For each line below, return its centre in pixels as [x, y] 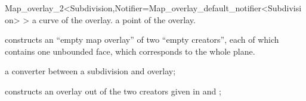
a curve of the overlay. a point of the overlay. [114, 19]
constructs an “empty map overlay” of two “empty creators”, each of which [142, 40]
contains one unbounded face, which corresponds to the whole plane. [130, 51]
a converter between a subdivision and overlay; [90, 71]
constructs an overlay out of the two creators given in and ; [113, 91]
